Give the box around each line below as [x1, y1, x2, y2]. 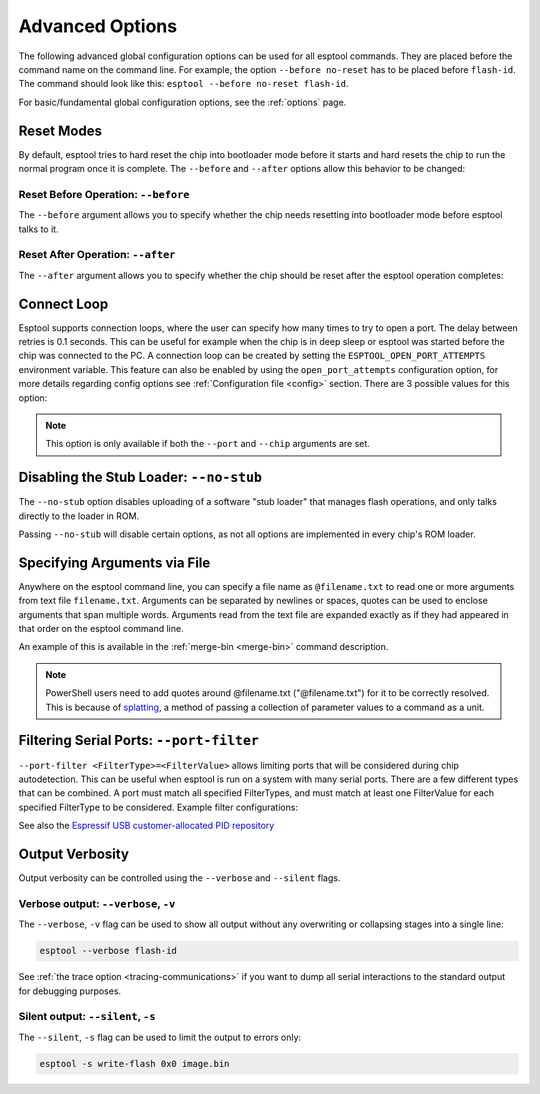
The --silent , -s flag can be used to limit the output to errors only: [18, 1031, 302, 1043]
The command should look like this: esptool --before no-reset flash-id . [18, 78, 349, 90]
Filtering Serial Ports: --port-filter [18, 732, 260, 749]
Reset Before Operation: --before [18, 187, 190, 201]
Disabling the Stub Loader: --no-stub [18, 469, 263, 486]
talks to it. [18, 223, 59, 235]
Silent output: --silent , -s [18, 1010, 156, 1024]
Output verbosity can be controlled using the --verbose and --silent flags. [18, 872, 341, 884]
